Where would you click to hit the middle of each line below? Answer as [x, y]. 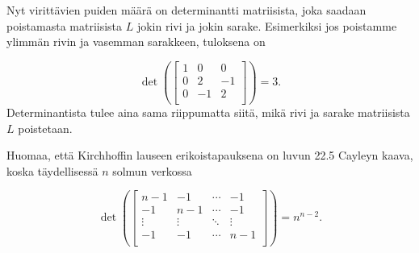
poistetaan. [45, 128]
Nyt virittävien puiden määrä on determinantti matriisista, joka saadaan [186, 10]
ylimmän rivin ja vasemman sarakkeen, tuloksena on [136, 41]
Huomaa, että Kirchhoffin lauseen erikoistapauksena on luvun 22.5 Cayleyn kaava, [210, 155]
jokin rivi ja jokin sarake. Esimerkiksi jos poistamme [267, 25]
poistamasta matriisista [65, 25]
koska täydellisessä [52, 170]
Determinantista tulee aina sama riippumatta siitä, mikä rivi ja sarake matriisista [208, 112]
